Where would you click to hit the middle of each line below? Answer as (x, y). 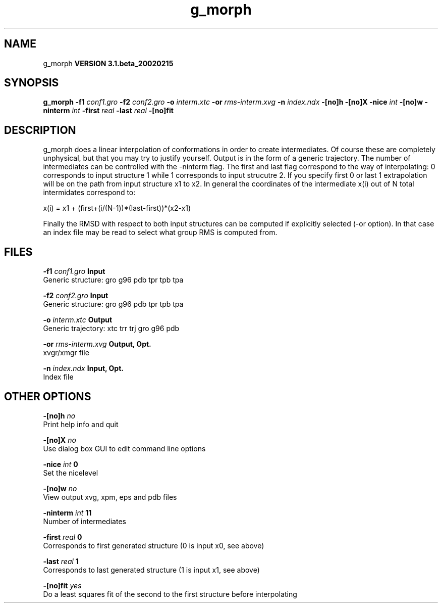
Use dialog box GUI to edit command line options (124, 448)
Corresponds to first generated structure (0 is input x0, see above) (154, 545)
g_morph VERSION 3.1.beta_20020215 (108, 63)
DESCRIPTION (40, 130)
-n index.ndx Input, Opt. (83, 368)
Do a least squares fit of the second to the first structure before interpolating (170, 594)
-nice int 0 (61, 464)
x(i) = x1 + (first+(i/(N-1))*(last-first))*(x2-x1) (117, 208)
